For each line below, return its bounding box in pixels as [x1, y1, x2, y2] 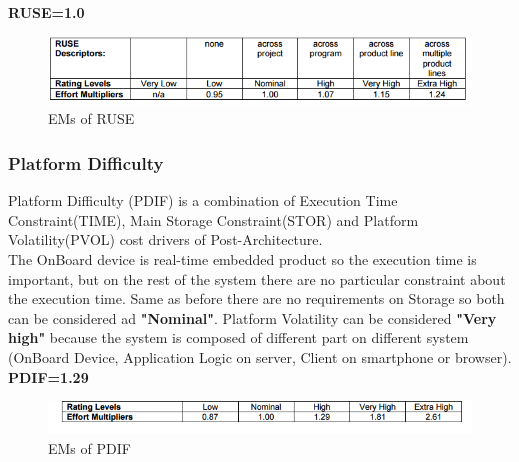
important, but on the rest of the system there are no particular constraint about [8, 268, 506, 289]
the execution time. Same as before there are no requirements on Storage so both [8, 288, 505, 309]
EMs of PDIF [48, 437, 131, 458]
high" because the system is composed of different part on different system [8, 327, 469, 348]
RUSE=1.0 [8, 2, 85, 22]
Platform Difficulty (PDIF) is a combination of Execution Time [8, 190, 398, 211]
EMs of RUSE [48, 108, 135, 129]
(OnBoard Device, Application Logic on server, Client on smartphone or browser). [8, 347, 512, 368]
